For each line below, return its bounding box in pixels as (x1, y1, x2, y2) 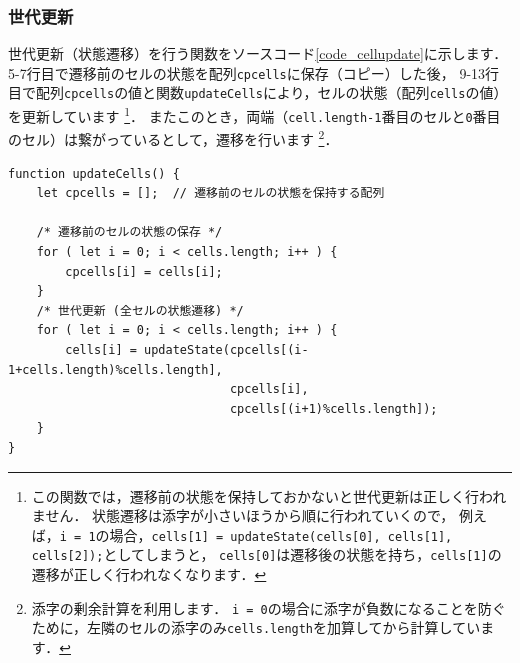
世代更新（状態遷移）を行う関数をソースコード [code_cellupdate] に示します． (8, 43, 508, 64)
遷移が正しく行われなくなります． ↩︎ (31, 564, 267, 585)
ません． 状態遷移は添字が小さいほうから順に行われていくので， (31, 505, 455, 526)
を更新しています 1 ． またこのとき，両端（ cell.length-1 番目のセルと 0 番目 (8, 103, 501, 126)
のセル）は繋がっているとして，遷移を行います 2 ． (8, 126, 339, 150)
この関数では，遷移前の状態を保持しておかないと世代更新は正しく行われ (31, 485, 507, 506)
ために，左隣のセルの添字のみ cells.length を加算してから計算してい (31, 617, 481, 638)
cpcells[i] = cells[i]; (65, 264, 223, 279)
